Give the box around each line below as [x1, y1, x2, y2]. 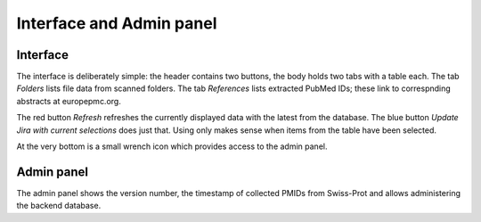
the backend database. [16, 201, 102, 211]
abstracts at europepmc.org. [16, 95, 122, 106]
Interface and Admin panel [16, 13, 217, 33]
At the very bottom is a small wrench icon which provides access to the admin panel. [16, 141, 328, 152]
